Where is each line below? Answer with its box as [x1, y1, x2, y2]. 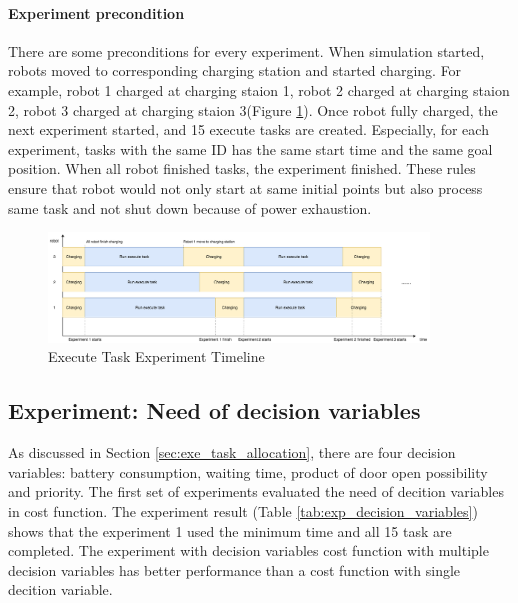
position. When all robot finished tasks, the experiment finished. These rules [8, 158, 476, 179]
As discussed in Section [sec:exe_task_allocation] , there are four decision [8, 442, 456, 463]
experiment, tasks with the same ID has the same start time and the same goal [8, 138, 493, 159]
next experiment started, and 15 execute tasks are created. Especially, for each [8, 119, 489, 140]
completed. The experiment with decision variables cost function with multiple [8, 540, 489, 561]
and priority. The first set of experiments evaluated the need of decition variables [8, 481, 504, 502]
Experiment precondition [8, 2, 185, 23]
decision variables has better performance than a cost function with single [8, 559, 461, 580]
